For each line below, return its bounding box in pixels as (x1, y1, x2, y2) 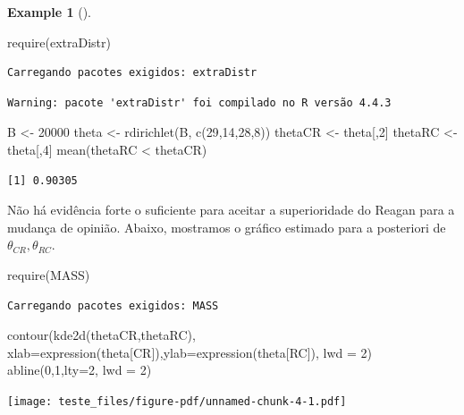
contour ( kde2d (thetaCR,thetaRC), (7, 326, 196, 344)
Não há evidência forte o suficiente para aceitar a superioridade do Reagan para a (7, 200, 455, 219)
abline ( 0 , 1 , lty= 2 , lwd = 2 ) (7, 360, 152, 379)
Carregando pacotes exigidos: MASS (7, 299, 219, 312)
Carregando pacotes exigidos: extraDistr (7, 66, 257, 80)
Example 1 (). (7, 3, 91, 21)
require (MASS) (7, 265, 90, 284)
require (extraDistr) (7, 32, 111, 51)
